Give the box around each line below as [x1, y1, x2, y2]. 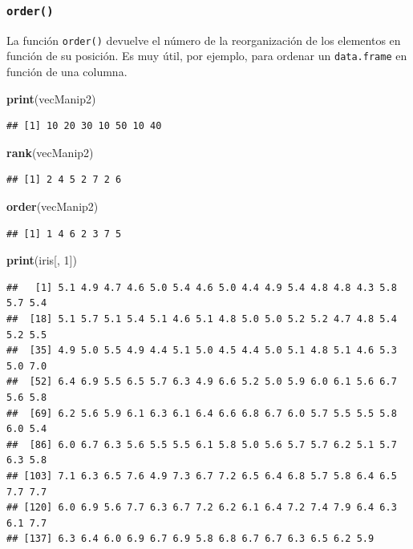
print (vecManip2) [6, 90, 96, 107]
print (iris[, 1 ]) [6, 252, 77, 268]
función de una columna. [6, 63, 128, 80]
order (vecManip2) [6, 198, 99, 215]
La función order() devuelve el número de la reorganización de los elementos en [6, 31, 401, 48]
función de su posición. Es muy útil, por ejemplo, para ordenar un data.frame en [6, 47, 407, 64]
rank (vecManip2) [6, 143, 94, 160]
